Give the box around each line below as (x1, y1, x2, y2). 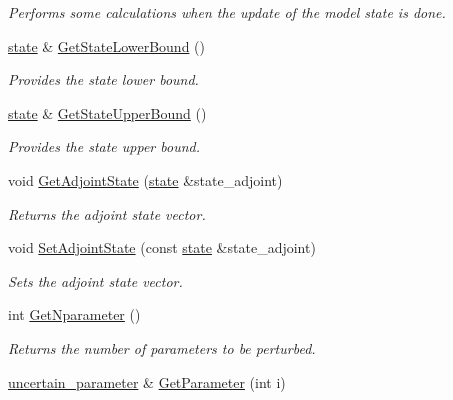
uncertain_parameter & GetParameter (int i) (8, 371, 286, 392)
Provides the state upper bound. (8, 136, 200, 157)
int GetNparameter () (8, 304, 141, 325)
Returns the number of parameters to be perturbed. (8, 337, 316, 358)
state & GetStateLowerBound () (8, 35, 205, 56)
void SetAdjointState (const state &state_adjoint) (8, 237, 316, 258)
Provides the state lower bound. (8, 69, 199, 90)
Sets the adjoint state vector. (8, 270, 183, 291)
